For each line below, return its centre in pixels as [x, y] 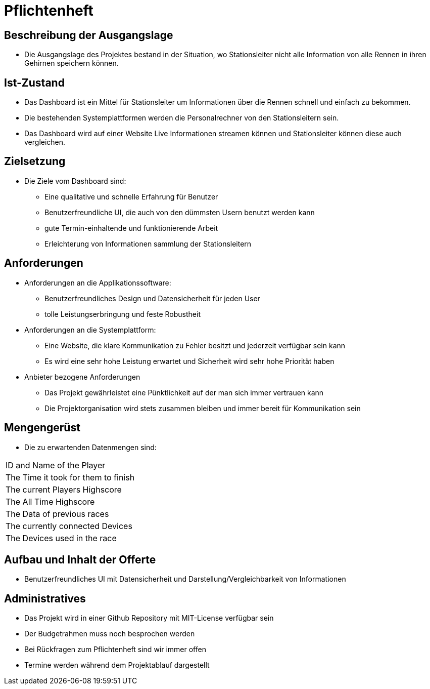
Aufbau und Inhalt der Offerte [80, 559]
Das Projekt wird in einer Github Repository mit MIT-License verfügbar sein [149, 618]
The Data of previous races [57, 514]
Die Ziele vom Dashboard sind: [75, 181]
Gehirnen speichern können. [71, 63]
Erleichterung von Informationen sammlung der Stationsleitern [148, 244]
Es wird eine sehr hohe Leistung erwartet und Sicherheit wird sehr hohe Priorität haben [189, 361]
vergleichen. [45, 142]
